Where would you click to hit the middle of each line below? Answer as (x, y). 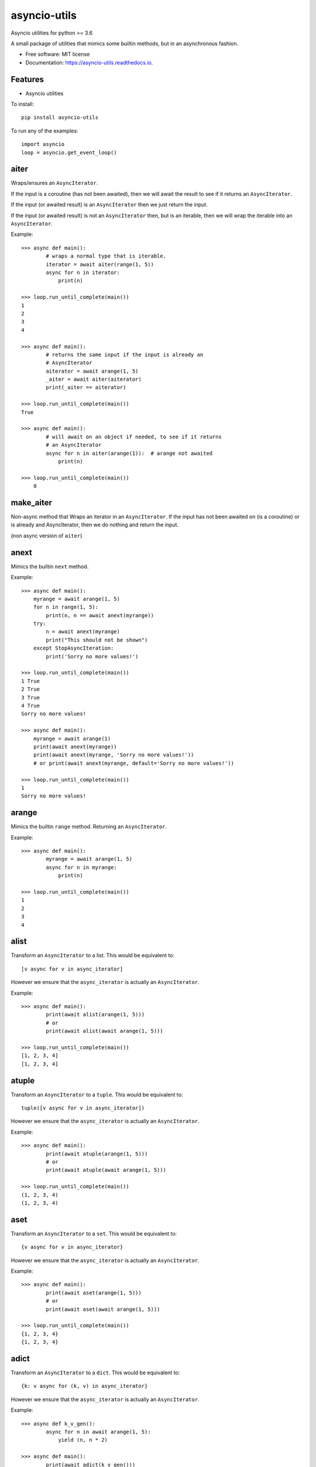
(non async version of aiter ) (47, 535)
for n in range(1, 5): (66, 607)
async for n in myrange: (81, 867)
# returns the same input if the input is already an (125, 354)
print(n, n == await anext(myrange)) (100, 615)
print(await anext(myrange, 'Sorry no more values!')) (114, 755)
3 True (31, 697)
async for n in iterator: (83, 273)
